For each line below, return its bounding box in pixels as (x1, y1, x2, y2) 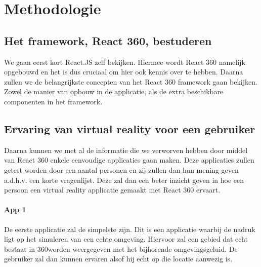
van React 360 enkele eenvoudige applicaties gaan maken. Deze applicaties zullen (4, 155, 254, 165)
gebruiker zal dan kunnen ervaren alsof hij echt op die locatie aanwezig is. (4, 253, 233, 264)
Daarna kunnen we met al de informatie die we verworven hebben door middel (4, 144, 248, 155)
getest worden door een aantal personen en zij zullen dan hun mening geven (4, 164, 239, 175)
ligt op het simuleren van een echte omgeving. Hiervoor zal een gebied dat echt (4, 234, 248, 244)
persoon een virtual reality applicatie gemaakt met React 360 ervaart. (4, 184, 221, 195)
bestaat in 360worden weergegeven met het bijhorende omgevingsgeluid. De (4, 243, 238, 254)
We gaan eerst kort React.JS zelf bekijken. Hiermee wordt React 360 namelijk (4, 56, 245, 67)
